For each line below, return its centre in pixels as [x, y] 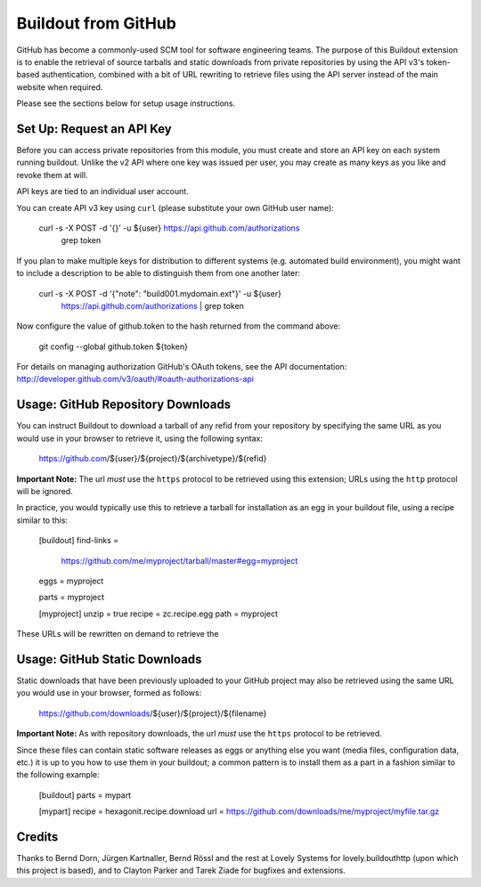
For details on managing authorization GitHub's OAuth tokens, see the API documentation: [182, 367]
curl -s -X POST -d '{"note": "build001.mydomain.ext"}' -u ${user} [160, 293]
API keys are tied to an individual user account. [102, 191]
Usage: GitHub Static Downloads [109, 659]
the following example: [58, 775]
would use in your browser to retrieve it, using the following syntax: [139, 438]
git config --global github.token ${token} [114, 346]
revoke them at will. [52, 175]
